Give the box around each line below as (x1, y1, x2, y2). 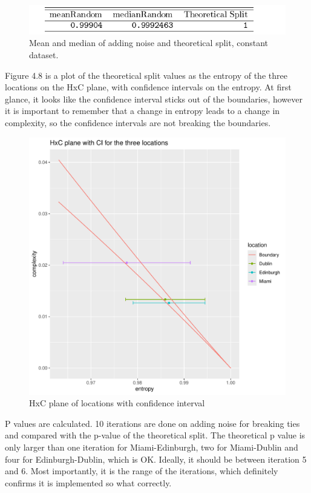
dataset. (29, 49, 59, 61)
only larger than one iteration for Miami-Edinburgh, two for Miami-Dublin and (5, 441, 298, 454)
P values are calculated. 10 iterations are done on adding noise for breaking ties (5, 417, 300, 429)
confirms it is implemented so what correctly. (5, 476, 172, 489)
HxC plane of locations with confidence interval (29, 397, 205, 409)
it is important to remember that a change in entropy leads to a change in (5, 104, 280, 117)
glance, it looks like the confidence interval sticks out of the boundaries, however (5, 92, 303, 105)
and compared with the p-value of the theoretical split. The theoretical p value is (5, 429, 306, 441)
